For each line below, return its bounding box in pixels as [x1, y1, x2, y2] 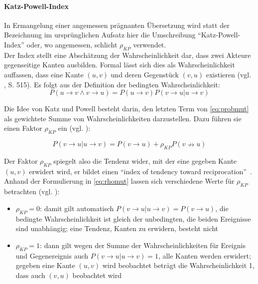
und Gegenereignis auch [15, 250, 89, 261]
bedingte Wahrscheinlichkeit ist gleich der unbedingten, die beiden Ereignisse [15, 213, 251, 224]
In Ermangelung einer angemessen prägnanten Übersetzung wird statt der [4, 19, 230, 30]
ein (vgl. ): [58, 123, 91, 133]
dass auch [15, 270, 45, 280]
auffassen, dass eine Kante [4, 69, 84, 79]
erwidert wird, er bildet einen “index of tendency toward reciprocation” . [29, 166, 252, 176]
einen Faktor [4, 123, 42, 133]
